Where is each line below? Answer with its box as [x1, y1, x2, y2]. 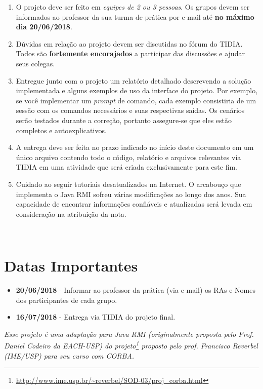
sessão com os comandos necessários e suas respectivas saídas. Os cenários [16, 105, 245, 115]
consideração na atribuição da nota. [16, 208, 126, 219]
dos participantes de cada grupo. [16, 294, 117, 305]
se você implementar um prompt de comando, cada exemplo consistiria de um [16, 95, 256, 105]
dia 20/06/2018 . [16, 21, 72, 32]
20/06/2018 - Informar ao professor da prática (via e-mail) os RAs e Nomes [16, 285, 256, 295]
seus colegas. [16, 58, 55, 68]
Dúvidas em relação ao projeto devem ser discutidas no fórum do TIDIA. [16, 38, 243, 49]
